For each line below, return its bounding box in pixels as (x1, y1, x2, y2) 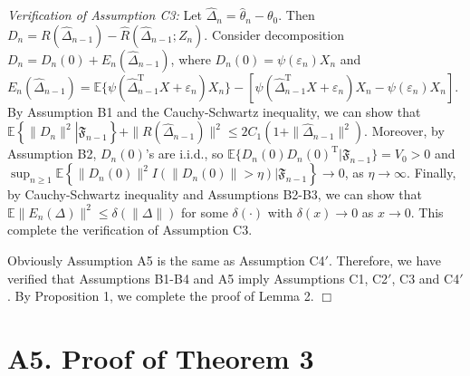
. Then (278, 5, 315, 24)
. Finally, (407, 163, 456, 182)
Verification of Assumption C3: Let (7, 5, 202, 24)
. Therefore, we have (328, 250, 442, 269)
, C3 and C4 (391, 268, 460, 287)
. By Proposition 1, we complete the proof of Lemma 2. (7, 286, 314, 305)
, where (170, 49, 211, 68)
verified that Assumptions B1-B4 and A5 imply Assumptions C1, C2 (7, 268, 388, 287)
